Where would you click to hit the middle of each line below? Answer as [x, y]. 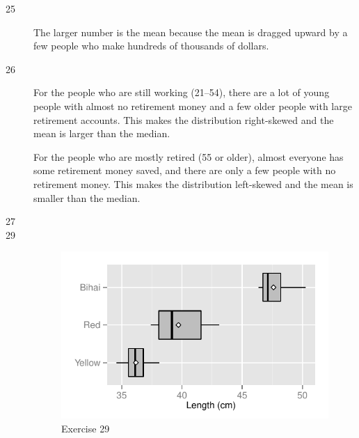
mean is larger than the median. [102, 133]
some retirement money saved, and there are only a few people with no [185, 170]
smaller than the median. [87, 197]
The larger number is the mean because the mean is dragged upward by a [191, 32]
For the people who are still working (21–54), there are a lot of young [182, 92]
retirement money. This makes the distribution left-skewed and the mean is [193, 183]
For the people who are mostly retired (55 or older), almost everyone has [189, 156]
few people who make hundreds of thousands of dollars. [151, 46]
